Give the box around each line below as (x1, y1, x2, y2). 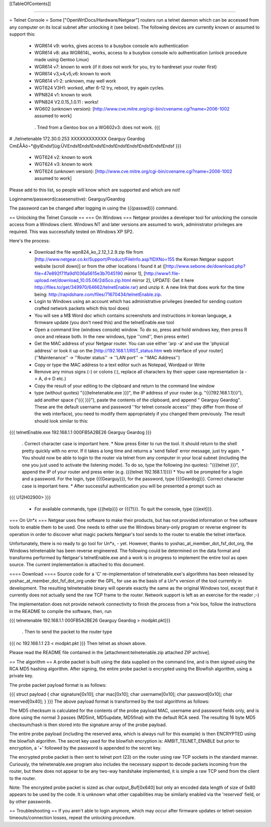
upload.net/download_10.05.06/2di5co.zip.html (34, 277, 131, 283)
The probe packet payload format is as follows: (9, 682, 107, 688)
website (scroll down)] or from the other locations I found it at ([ (34, 263, 166, 269)
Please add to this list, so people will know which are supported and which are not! (9, 186, 181, 193)
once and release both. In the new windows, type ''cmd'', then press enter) (34, 334, 190, 340)
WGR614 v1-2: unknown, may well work (34, 78, 116, 84)
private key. (9, 673, 34, 679)
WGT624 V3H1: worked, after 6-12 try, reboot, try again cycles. (34, 84, 165, 90)
